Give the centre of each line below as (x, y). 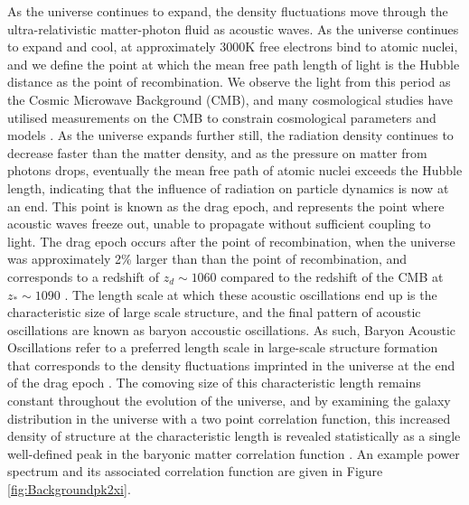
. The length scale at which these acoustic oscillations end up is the (251, 294)
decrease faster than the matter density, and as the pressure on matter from (217, 152)
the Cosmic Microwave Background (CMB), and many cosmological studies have (230, 99)
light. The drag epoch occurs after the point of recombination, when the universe (231, 241)
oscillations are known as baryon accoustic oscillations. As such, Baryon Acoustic (232, 329)
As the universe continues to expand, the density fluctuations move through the (228, 11)
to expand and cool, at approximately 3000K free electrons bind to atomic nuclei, (233, 47)
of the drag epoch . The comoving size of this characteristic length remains (214, 383)
